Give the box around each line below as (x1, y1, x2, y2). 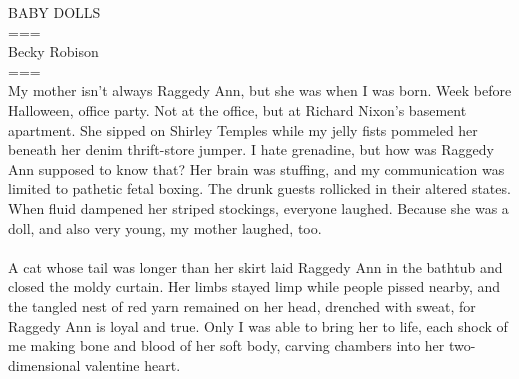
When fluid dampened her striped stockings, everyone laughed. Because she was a (8, 197, 509, 218)
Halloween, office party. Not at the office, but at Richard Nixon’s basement (8, 99, 467, 120)
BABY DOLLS (8, 2, 101, 22)
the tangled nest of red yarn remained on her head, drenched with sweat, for (8, 295, 476, 316)
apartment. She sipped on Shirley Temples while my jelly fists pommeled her (8, 119, 478, 140)
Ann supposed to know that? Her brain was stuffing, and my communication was (8, 158, 505, 179)
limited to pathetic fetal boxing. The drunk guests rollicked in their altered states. (8, 178, 511, 199)
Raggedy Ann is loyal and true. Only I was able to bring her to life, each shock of (8, 315, 508, 336)
